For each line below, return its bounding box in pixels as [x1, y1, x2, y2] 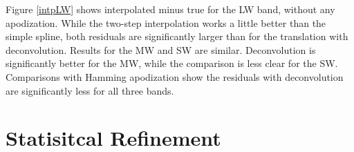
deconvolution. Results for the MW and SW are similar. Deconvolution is [6, 42, 316, 57]
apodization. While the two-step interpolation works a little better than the [6, 15, 326, 30]
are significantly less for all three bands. [6, 83, 174, 97]
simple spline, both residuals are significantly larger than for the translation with [6, 29, 348, 44]
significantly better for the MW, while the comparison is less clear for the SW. [6, 56, 338, 70]
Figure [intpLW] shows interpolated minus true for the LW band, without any [6, 2, 335, 16]
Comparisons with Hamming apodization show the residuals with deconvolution [6, 69, 344, 84]
